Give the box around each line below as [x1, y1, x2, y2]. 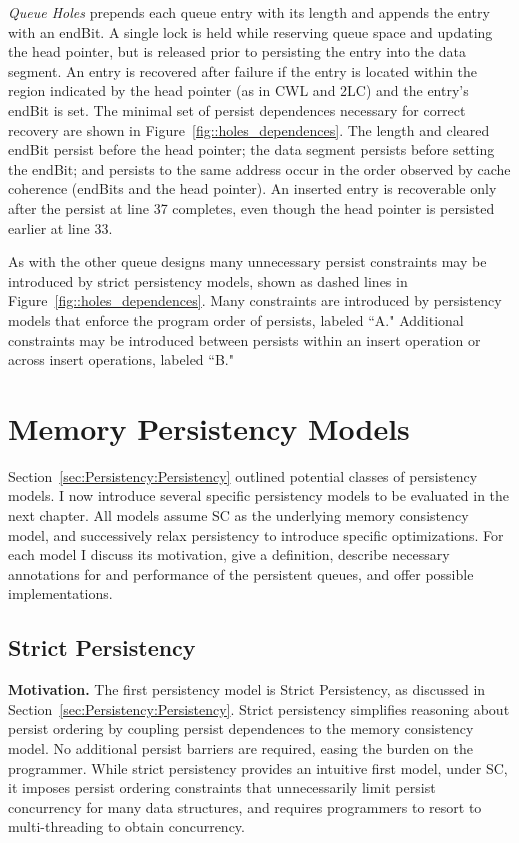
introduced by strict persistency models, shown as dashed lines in [8, 270, 408, 291]
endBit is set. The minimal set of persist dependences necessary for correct [8, 99, 466, 120]
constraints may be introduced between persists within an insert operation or [8, 329, 481, 350]
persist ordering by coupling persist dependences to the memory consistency [8, 718, 474, 739]
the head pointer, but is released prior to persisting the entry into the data [8, 41, 466, 62]
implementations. [8, 583, 113, 604]
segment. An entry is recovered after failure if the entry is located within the [8, 60, 478, 81]
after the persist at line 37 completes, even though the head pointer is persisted [8, 197, 495, 218]
